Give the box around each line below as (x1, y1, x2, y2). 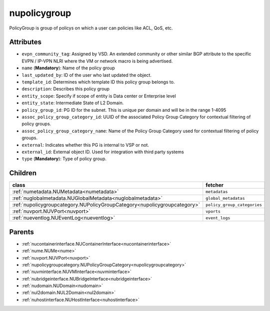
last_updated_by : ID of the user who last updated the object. (21, 72, 152, 78)
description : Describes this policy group (21, 86, 110, 92)
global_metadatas (205, 195, 245, 201)
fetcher (205, 182, 224, 189)
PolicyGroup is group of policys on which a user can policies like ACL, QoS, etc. (9, 25, 173, 31)
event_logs (205, 215, 231, 221)
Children (9, 169, 37, 177)
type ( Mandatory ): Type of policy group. (21, 156, 107, 162)
